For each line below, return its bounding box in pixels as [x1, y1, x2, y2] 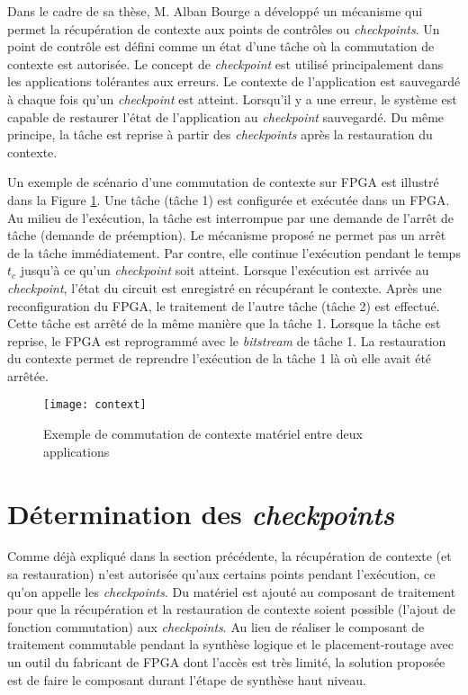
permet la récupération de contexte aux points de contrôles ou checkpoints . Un [7, 19, 440, 38]
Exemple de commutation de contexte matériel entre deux [43, 424, 363, 443]
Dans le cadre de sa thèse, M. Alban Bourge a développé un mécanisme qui [7, 2, 423, 20]
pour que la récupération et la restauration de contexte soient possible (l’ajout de [7, 600, 455, 619]
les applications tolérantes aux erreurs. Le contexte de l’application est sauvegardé [7, 72, 461, 91]
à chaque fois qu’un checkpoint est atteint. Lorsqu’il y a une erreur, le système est [7, 89, 457, 108]
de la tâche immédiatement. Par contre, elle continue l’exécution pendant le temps [7, 243, 461, 262]
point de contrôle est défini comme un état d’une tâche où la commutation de [7, 37, 435, 56]
